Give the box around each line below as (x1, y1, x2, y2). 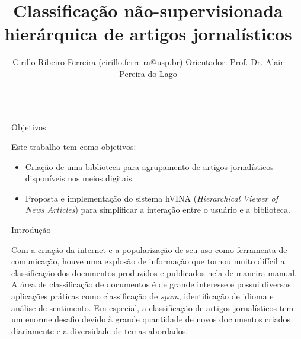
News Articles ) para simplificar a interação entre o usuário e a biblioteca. (25, 203, 290, 216)
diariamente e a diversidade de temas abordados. (11, 324, 188, 337)
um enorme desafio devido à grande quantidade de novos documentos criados (11, 313, 290, 325)
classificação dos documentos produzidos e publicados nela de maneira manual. (11, 266, 297, 279)
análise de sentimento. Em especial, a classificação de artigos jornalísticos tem (11, 301, 294, 314)
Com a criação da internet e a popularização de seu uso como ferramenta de (11, 243, 287, 255)
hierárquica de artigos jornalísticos (4, 21, 292, 46)
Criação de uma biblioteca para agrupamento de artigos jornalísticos (25, 160, 274, 172)
